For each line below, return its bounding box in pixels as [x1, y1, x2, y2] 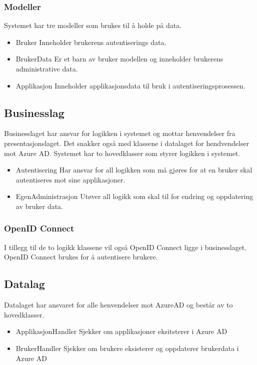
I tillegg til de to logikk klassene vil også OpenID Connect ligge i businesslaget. [4, 241, 247, 252]
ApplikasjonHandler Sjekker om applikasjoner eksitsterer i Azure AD [15, 326, 227, 336]
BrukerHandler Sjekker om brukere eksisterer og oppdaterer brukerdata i [15, 342, 239, 353]
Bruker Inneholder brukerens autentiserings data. [15, 36, 166, 47]
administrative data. [15, 63, 78, 73]
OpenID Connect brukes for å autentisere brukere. [4, 251, 158, 262]
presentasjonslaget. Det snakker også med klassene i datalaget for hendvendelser [4, 137, 249, 148]
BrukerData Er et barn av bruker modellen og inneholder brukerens [15, 53, 223, 64]
